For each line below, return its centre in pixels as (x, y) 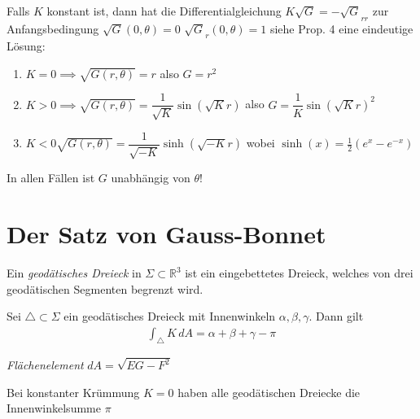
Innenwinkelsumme (54, 408)
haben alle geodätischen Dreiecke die (269, 392)
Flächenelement (45, 364)
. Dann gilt (336, 316)
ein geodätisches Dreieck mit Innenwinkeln (170, 316)
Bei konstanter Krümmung (73, 392)
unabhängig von (151, 178)
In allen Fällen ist (51, 178)
